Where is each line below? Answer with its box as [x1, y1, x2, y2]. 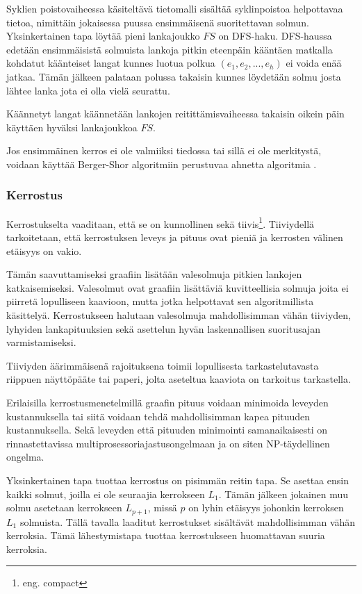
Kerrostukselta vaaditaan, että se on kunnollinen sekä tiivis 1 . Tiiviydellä [6, 214, 315, 231]
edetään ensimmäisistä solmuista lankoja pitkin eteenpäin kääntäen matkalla [6, 42, 333, 56]
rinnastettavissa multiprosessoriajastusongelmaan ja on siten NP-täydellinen [6, 436, 330, 450]
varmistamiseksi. [6, 335, 76, 349]
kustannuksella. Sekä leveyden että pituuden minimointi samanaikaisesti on [6, 422, 328, 437]
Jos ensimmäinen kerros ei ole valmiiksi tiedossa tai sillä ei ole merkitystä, [6, 143, 322, 158]
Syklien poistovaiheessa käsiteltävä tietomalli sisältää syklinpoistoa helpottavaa [6, 1, 343, 15]
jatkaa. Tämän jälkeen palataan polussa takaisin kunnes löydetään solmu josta [6, 69, 341, 83]
